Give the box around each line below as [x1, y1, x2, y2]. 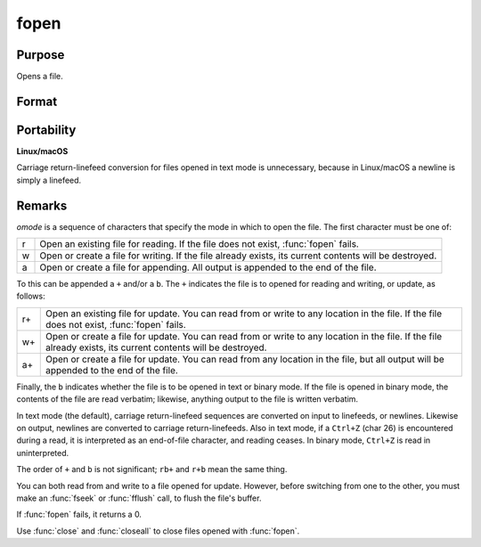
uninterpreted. [16, 447, 69, 458]
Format [16, 94, 58, 109]
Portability [16, 122, 77, 137]
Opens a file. [16, 71, 63, 82]
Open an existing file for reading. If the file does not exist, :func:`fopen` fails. [39, 238, 360, 250]
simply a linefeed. [16, 175, 82, 185]
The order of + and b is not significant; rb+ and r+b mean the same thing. [16, 464, 288, 475]
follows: [16, 290, 45, 302]
